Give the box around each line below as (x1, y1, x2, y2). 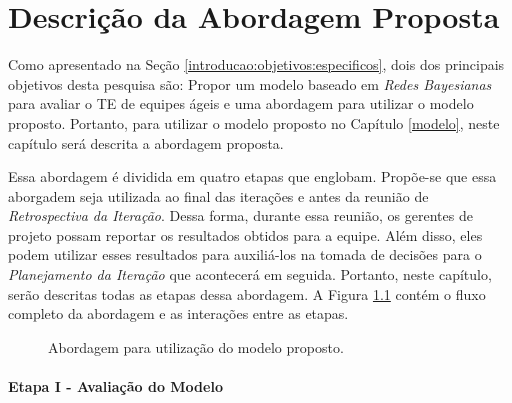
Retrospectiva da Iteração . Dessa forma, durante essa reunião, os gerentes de (8, 205, 473, 226)
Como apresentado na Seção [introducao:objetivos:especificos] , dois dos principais (8, 54, 505, 75)
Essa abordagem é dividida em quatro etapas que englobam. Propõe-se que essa (8, 166, 497, 187)
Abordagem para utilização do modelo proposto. (48, 336, 344, 357)
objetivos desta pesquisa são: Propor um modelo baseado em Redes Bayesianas (8, 73, 492, 94)
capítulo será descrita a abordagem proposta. (8, 132, 284, 153)
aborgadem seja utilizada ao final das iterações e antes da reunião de (8, 185, 429, 206)
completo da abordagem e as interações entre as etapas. (8, 303, 349, 324)
